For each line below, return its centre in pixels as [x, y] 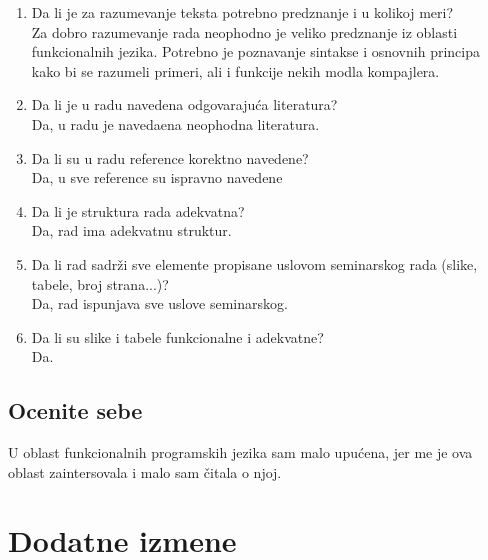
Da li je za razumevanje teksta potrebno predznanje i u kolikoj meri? [242, 12]
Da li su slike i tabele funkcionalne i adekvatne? [177, 336]
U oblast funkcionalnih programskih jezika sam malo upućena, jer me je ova [240, 452]
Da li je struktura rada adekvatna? [138, 210]
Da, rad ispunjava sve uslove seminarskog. [159, 303]
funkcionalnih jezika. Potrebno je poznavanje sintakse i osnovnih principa [255, 51]
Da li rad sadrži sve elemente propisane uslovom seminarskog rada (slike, [254, 263]
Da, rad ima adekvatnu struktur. [131, 230]
